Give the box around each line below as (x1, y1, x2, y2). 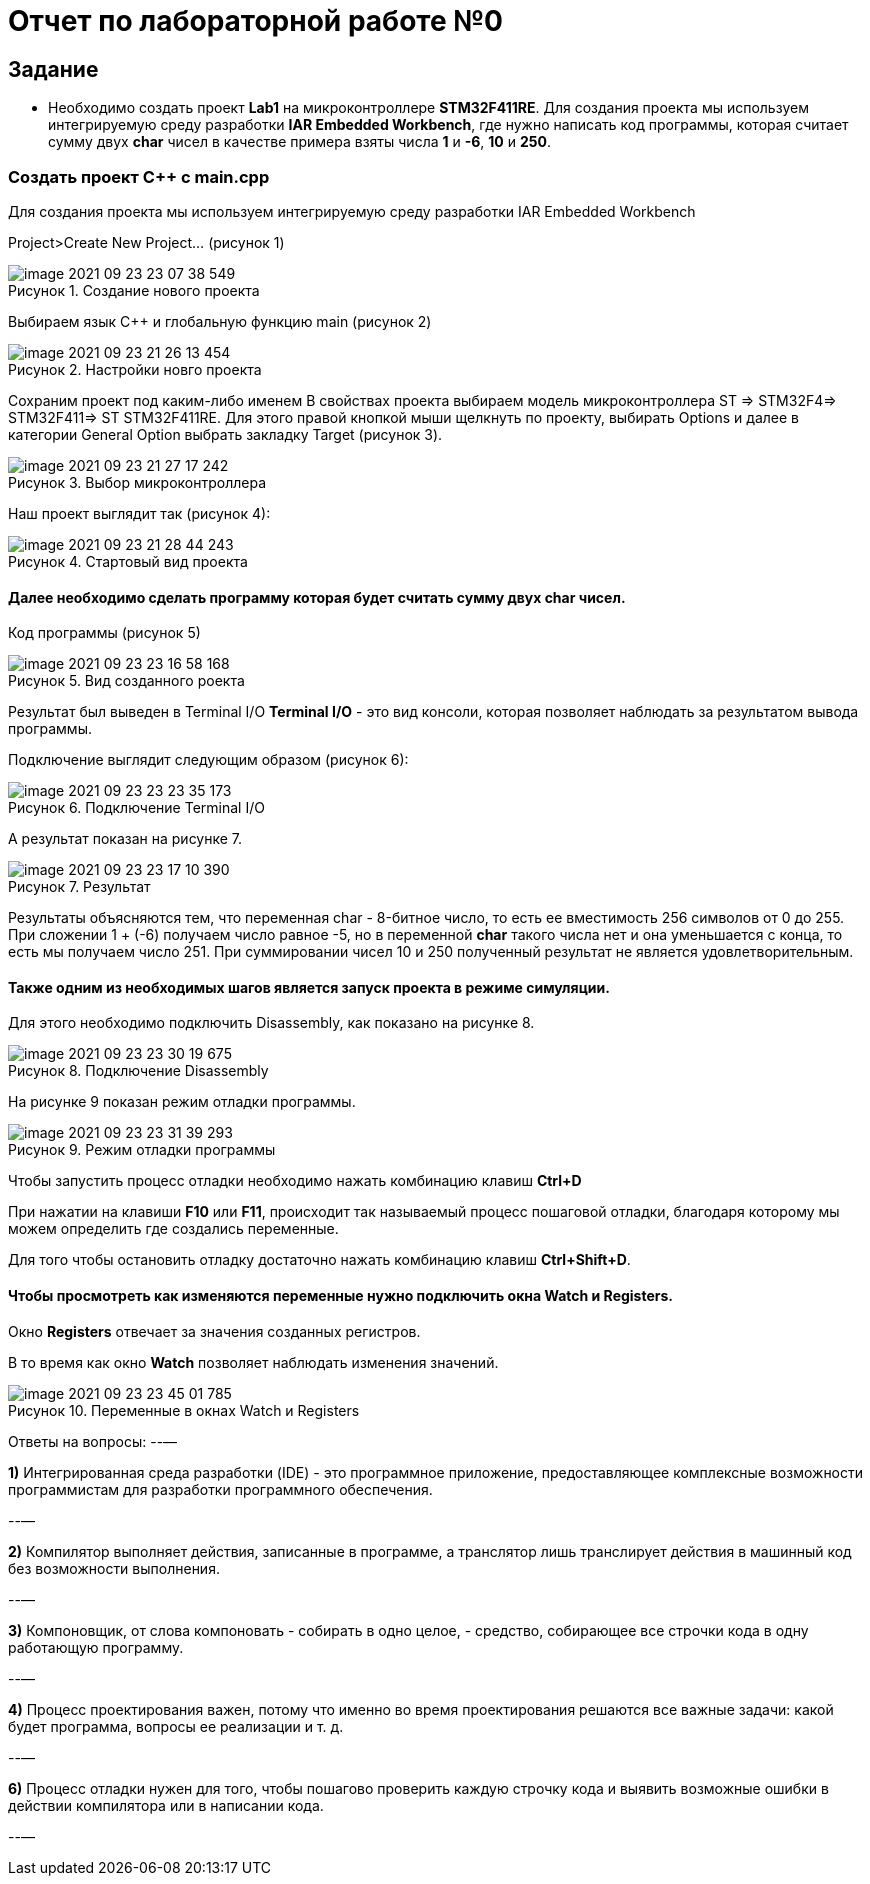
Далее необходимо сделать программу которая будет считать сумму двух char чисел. (8, 588, 626, 606)
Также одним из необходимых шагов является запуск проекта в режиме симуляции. (8, 978, 610, 996)
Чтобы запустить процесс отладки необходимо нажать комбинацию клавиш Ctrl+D (8, 1172, 582, 1190)
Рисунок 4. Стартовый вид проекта (8, 552, 248, 570)
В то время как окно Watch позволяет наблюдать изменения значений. (8, 1353, 499, 1371)
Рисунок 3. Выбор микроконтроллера (8, 473, 267, 491)
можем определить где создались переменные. (8, 1220, 339, 1238)
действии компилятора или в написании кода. (8, 1796, 324, 1814)
